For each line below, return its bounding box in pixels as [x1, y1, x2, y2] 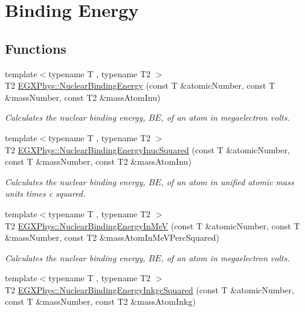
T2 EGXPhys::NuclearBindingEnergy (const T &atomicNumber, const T [5, 79, 275, 92]
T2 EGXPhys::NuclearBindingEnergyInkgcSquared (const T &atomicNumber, [5, 283, 294, 296]
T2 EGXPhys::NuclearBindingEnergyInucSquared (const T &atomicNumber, [5, 143, 290, 156]
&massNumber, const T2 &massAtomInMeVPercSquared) [5, 231, 219, 244]
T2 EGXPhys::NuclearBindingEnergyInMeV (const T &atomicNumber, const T [5, 219, 300, 232]
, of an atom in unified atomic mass [161, 175, 294, 188]
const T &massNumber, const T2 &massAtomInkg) [5, 295, 196, 308]
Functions [5, 39, 66, 57]
